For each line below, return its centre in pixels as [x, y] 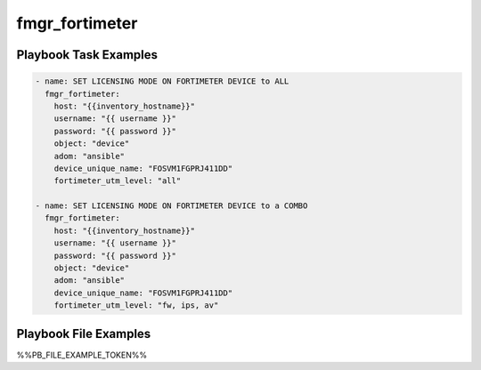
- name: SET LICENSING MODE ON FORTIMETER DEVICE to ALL [162, 81]
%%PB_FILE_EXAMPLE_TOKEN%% [82, 355]
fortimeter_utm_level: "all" [118, 181]
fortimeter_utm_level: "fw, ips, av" [136, 306]
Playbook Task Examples [87, 55]
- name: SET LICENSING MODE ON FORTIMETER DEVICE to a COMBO [171, 206]
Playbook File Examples [84, 334]
